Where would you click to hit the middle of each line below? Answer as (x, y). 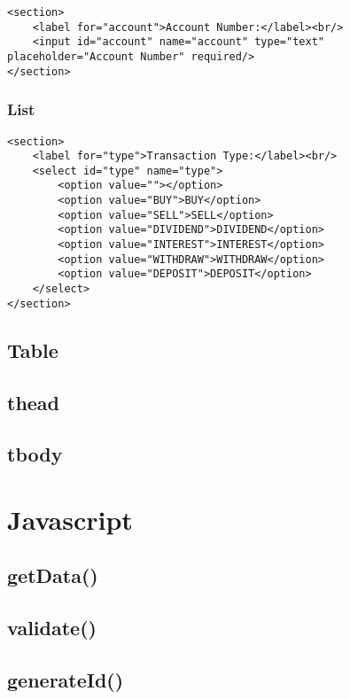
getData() (53, 575)
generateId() (66, 680)
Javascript (70, 519)
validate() (52, 628)
